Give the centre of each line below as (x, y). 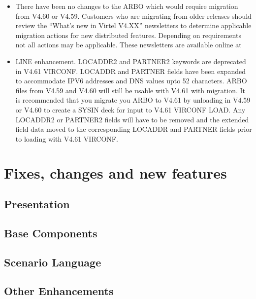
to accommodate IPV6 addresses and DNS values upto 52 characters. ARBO (131, 81)
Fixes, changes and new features (115, 172)
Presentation (37, 204)
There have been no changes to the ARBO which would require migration (127, 6)
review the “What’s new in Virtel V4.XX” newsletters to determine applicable (133, 25)
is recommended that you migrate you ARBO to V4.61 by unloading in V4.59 (133, 100)
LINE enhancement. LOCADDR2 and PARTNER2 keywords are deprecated (131, 61)
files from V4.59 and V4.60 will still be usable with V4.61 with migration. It (130, 90)
